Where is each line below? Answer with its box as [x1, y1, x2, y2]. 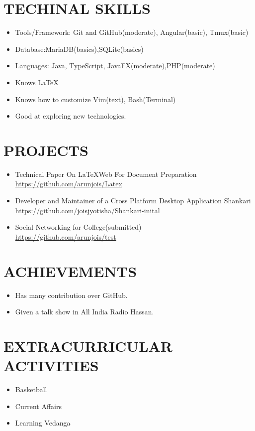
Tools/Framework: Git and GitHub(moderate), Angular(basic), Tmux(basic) [15, 27, 249, 37]
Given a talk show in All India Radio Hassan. [15, 306, 154, 317]
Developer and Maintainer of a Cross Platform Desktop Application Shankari [15, 195, 251, 205]
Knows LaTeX [15, 77, 59, 87]
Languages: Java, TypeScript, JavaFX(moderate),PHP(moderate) [15, 60, 215, 71]
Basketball [15, 384, 47, 394]
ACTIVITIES [3, 355, 99, 376]
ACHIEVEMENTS [3, 261, 137, 281]
